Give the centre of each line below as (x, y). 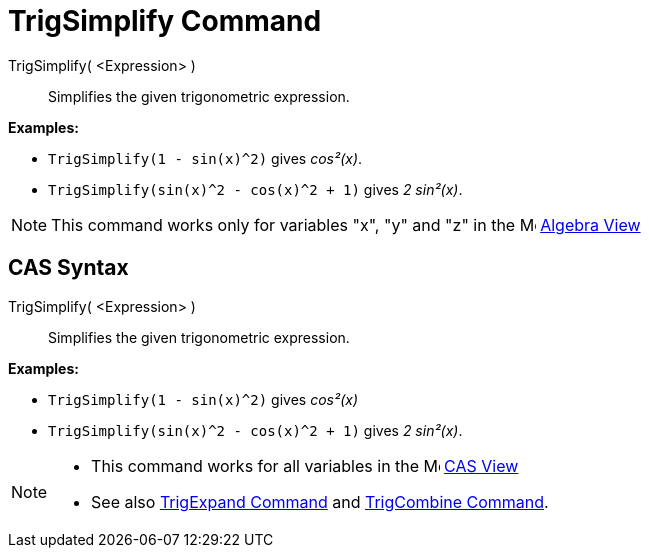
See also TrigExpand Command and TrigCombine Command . (320, 501)
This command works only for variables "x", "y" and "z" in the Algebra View (346, 224)
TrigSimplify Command (165, 21)
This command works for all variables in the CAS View (305, 465)
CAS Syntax (68, 268)
